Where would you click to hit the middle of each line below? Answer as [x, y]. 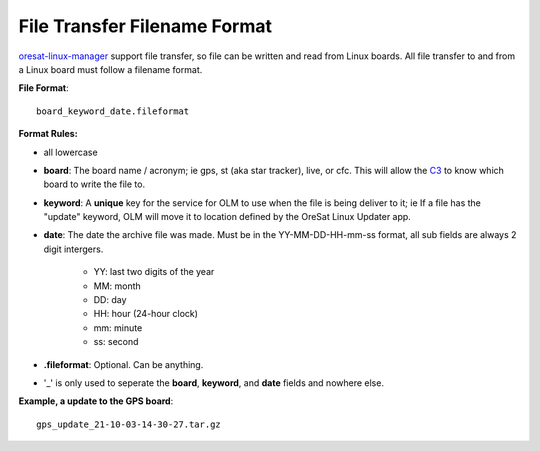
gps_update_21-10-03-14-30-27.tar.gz [129, 424]
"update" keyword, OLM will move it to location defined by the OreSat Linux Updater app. [227, 217]
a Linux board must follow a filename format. [110, 69]
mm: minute [118, 327]
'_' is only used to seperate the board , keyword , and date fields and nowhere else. [214, 382]
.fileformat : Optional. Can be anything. [123, 364]
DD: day [110, 300]
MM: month [117, 286]
